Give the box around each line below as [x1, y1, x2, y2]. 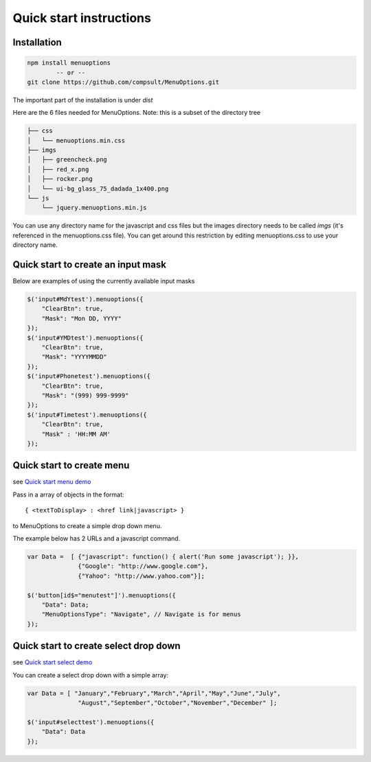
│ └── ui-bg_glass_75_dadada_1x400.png [27, 184, 169, 193]
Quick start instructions [12, 10, 151, 25]
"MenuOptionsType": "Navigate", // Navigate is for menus [41, 611, 241, 618]
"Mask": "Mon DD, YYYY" [41, 314, 122, 323]
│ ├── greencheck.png [27, 155, 108, 164]
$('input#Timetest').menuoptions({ [27, 411, 147, 419]
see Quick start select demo [12, 658, 93, 666]
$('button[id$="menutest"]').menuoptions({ [27, 591, 177, 599]
